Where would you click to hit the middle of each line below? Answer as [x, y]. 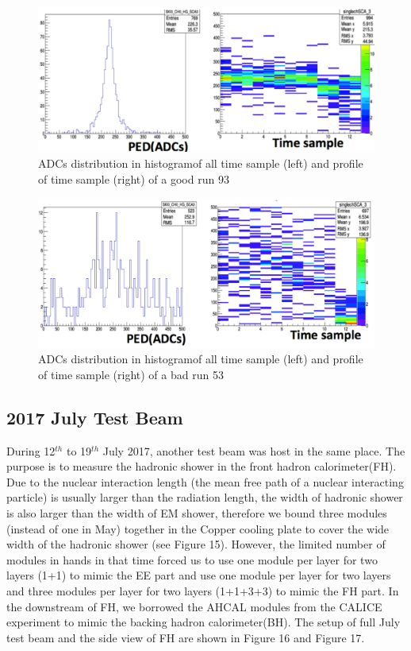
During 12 [31, 450]
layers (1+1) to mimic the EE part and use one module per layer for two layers [199, 575]
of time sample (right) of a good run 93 [134, 178]
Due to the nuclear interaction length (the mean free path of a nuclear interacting [205, 481]
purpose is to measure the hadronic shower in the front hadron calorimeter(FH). [202, 466]
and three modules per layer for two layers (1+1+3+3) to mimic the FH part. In [203, 590]
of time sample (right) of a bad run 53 [131, 374]
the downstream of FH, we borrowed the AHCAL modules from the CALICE [194, 606]
